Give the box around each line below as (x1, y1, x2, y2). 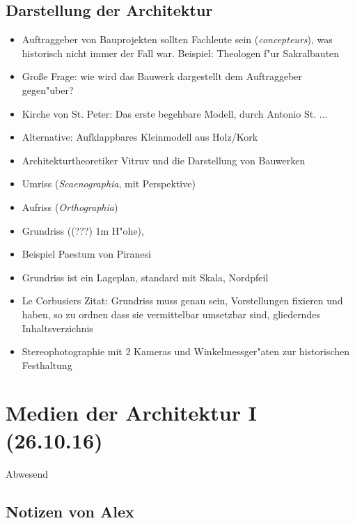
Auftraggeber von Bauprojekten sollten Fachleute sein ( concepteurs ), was (22, 32, 333, 47)
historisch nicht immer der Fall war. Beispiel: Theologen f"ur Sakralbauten (22, 45, 340, 60)
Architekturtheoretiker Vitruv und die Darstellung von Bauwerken (22, 153, 306, 167)
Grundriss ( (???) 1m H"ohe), (22, 223, 144, 237)
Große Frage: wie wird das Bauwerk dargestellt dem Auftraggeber (22, 69, 303, 84)
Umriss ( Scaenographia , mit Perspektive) (22, 176, 196, 191)
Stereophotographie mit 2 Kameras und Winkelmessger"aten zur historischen (22, 344, 349, 359)
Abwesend (6, 466, 49, 481)
